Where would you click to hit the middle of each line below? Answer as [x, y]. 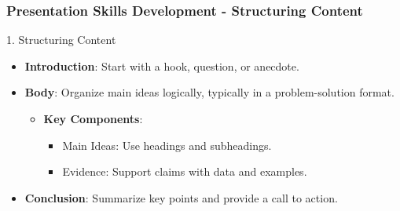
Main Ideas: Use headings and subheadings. [167, 145]
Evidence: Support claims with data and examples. [185, 171]
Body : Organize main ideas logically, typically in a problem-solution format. [209, 92]
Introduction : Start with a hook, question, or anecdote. [162, 65]
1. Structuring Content [61, 40]
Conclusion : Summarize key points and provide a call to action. [181, 197]
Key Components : [93, 118]
